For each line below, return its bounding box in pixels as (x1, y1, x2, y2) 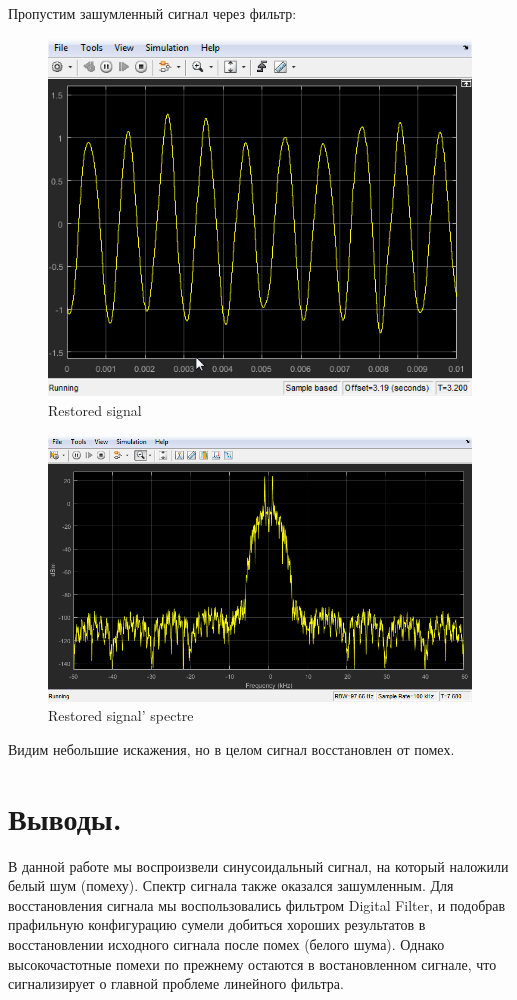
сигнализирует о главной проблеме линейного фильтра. (8, 973, 344, 994)
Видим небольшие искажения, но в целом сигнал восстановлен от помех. (8, 738, 455, 759)
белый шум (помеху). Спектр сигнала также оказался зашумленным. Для (8, 875, 454, 896)
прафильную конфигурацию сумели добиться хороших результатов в (8, 914, 426, 935)
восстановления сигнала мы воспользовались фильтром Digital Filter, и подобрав (8, 894, 506, 915)
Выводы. (8, 797, 122, 838)
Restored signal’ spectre (48, 705, 194, 726)
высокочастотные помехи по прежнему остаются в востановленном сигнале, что (8, 953, 497, 974)
